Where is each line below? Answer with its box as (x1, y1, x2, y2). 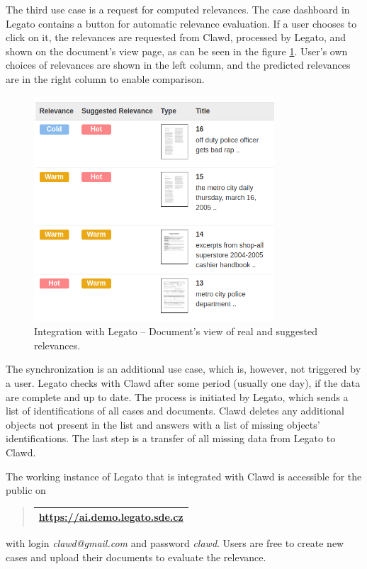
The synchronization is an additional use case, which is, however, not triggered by (6, 361, 361, 376)
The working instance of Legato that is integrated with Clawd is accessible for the (6, 468, 362, 483)
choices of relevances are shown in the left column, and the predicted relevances (6, 57, 351, 72)
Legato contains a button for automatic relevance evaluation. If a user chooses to (6, 16, 357, 30)
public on (6, 483, 46, 497)
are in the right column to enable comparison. (6, 71, 205, 86)
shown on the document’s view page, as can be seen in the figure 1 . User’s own (6, 43, 348, 58)
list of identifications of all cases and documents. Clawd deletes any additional (6, 403, 345, 418)
